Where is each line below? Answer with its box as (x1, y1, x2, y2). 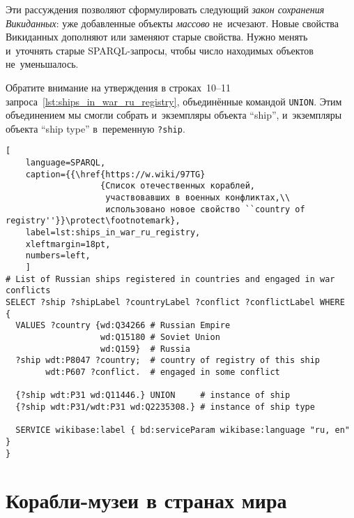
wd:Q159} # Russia (100, 343, 190, 354)
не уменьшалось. (6, 57, 79, 71)
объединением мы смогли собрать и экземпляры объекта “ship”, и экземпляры (6, 108, 342, 122)
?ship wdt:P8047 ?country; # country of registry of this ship (15, 355, 321, 366)
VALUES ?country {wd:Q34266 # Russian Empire (15, 320, 231, 331)
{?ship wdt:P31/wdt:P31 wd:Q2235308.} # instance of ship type (15, 401, 315, 412)
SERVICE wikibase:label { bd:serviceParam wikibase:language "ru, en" (15, 425, 350, 436)
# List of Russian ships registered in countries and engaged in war (6, 274, 335, 284)
